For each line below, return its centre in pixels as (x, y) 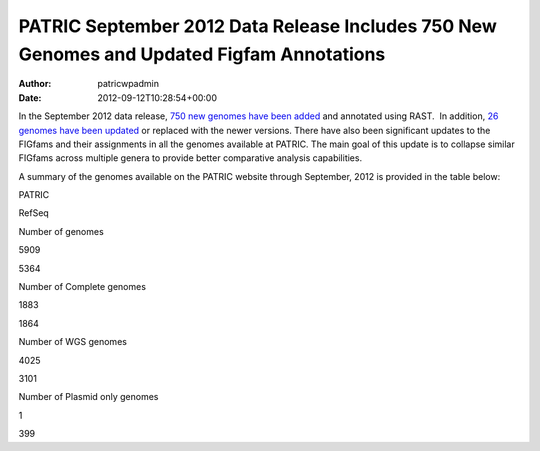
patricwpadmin (128, 84)
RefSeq (33, 213)
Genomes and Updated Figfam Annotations (202, 54)
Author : (35, 84)
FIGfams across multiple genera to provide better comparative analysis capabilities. (190, 158)
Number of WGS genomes (72, 342)
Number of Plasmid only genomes (88, 397)
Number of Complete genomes (82, 287)
